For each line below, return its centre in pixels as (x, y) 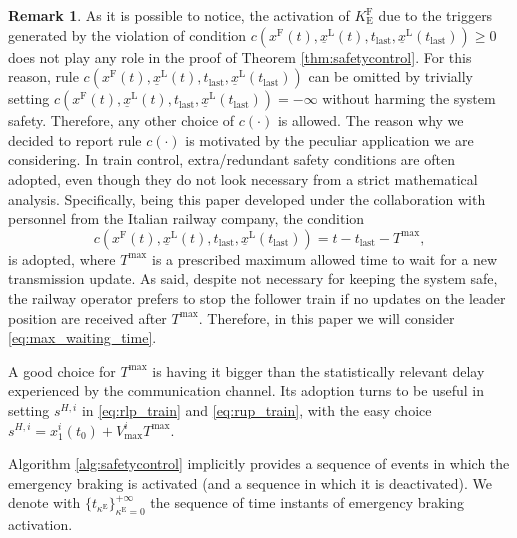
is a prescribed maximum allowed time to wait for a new (324, 258)
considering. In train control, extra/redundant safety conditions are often (231, 159)
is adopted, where (62, 258)
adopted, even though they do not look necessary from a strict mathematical (243, 178)
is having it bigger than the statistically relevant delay (318, 370)
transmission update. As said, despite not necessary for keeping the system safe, (253, 278)
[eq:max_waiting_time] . (82, 337)
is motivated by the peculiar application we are (329, 139)
